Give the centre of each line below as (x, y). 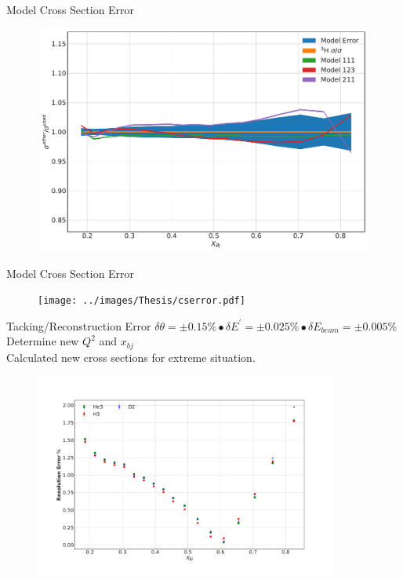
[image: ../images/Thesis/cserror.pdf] (142, 301)
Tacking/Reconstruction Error (79, 325)
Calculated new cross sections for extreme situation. (131, 357)
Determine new (43, 341)
